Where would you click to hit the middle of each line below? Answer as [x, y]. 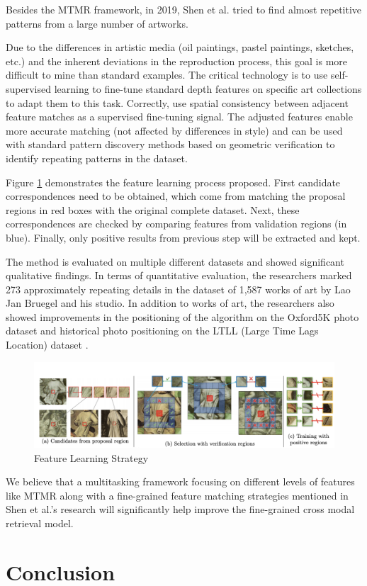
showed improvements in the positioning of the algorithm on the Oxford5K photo [182, 316]
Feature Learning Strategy [91, 457]
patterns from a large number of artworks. [97, 23]
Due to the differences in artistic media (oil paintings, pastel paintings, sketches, [180, 47]
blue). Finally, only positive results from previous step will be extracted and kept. [183, 237]
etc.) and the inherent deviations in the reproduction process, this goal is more [177, 61]
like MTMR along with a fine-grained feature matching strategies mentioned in [177, 495]
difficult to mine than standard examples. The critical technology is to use [167, 75]
